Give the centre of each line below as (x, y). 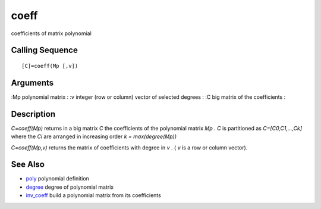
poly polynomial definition (57, 179)
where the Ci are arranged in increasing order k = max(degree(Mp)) (94, 136)
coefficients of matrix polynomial (51, 33)
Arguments (32, 82)
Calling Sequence (45, 50)
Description (33, 114)
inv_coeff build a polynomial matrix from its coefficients (94, 195)
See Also (28, 165)
